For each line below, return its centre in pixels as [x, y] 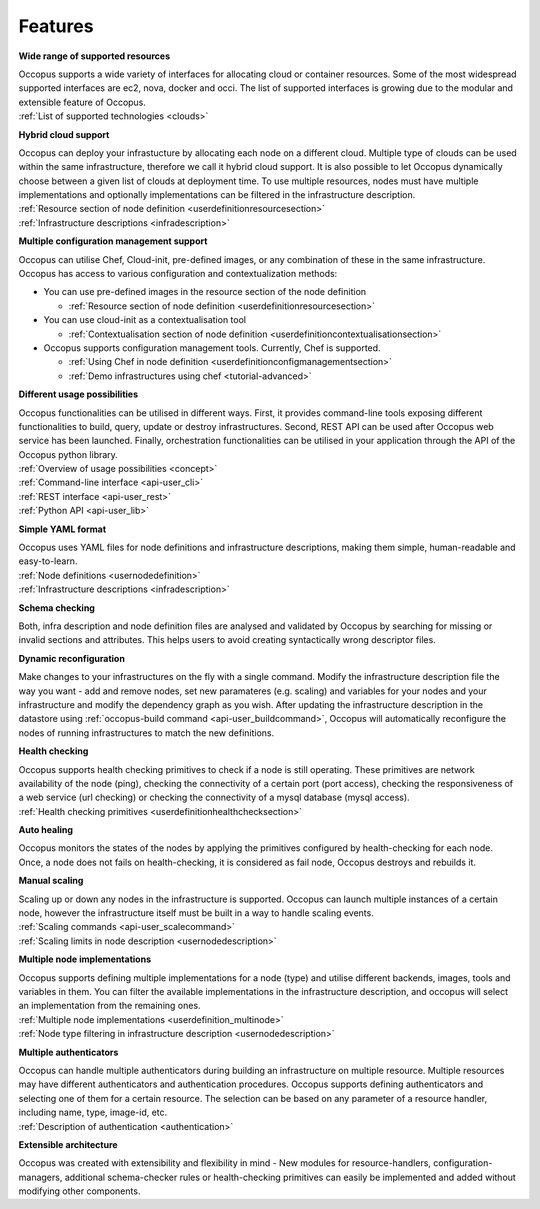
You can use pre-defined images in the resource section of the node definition [205, 292]
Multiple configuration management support [113, 241]
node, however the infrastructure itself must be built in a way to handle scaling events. [196, 913]
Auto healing [46, 830]
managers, [40, 1177]
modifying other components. [79, 1191]
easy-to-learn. [48, 561]
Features [56, 26]
